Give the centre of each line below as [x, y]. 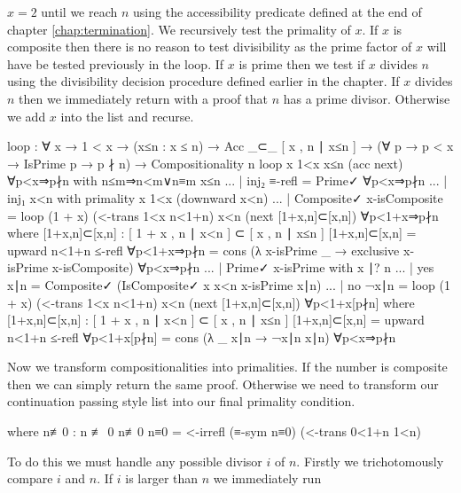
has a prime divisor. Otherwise [367, 98]
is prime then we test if [302, 63]
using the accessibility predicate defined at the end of [277, 12]
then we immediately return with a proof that [143, 98]
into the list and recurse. [127, 116]
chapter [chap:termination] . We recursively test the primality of [179, 29]
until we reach [79, 12]
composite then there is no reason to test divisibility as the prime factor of [210, 47]
